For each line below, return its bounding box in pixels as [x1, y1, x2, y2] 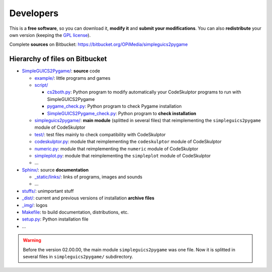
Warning [23, 237, 41, 243]
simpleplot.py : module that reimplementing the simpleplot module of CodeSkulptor [34, 152, 211, 158]
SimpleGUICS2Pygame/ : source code [22, 68, 100, 74]
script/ [34, 82, 48, 88]
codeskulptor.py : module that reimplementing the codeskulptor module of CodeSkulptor [34, 139, 222, 145]
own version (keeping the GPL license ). [9, 32, 91, 38]
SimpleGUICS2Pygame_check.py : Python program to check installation [47, 110, 196, 116]
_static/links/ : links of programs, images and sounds [34, 174, 143, 180]
